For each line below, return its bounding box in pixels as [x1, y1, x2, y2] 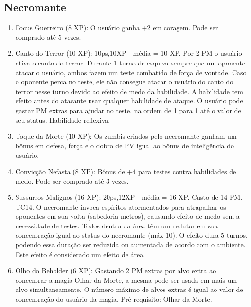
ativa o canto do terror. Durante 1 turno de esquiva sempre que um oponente [15, 57, 246, 67]
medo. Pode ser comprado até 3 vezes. [15, 176, 129, 186]
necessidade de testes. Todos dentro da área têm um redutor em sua [15, 220, 218, 230]
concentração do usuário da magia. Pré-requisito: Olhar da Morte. [15, 294, 212, 304]
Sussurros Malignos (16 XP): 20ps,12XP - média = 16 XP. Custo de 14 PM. [15, 192, 243, 202]
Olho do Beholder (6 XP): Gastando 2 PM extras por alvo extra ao [15, 265, 216, 275]
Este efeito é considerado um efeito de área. [15, 249, 145, 259]
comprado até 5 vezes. [15, 32, 81, 42]
